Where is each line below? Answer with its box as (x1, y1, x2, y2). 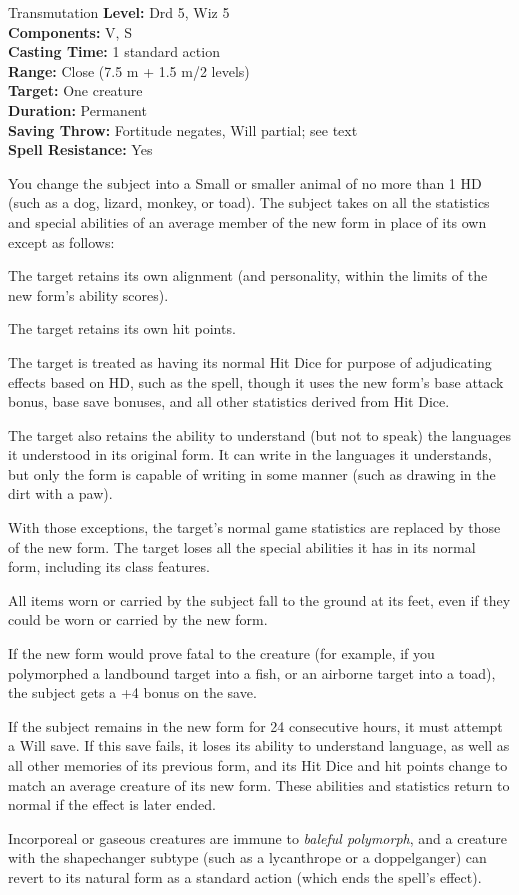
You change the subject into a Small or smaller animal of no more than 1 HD (8, 172, 482, 193)
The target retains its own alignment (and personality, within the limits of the (8, 265, 488, 286)
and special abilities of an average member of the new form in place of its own (8, 211, 487, 232)
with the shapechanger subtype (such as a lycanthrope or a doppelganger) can (8, 847, 487, 868)
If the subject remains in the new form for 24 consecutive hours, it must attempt (8, 715, 503, 736)
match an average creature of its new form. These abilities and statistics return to (8, 774, 510, 795)
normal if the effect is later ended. (8, 794, 216, 815)
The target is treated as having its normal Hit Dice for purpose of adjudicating (8, 351, 492, 372)
